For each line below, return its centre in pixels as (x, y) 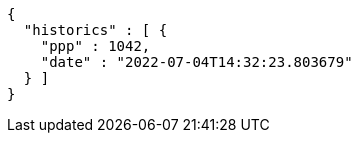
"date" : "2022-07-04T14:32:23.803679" (196, 62)
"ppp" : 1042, (95, 46)
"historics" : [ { (95, 30)
